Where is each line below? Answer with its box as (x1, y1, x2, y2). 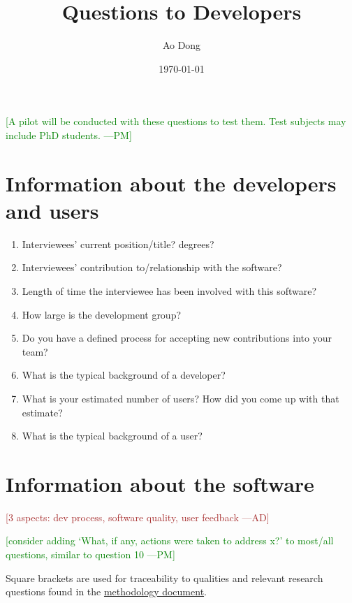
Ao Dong (162, 38, 201, 52)
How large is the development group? (22, 307, 182, 321)
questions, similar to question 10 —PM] (6, 547, 175, 562)
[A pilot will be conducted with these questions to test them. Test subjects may (6, 114, 346, 129)
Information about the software (6, 469, 314, 497)
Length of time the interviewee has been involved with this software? (22, 284, 317, 298)
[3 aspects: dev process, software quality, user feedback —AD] (6, 509, 270, 524)
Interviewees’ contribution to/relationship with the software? (22, 260, 282, 275)
